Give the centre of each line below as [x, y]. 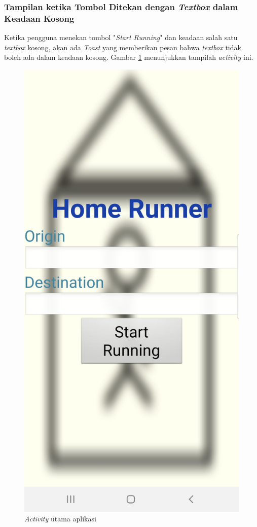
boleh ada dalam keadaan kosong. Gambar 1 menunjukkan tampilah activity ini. [129, 57]
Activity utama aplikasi [60, 519]
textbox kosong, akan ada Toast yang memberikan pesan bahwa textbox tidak [123, 47]
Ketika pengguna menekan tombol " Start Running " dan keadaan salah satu [121, 37]
